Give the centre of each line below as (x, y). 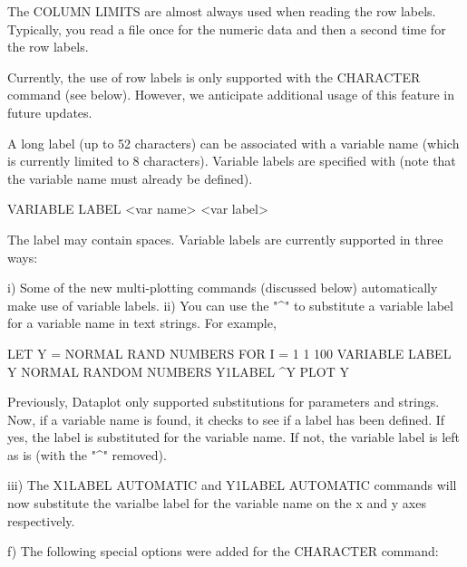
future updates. (50, 112)
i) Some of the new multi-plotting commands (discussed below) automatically (223, 288)
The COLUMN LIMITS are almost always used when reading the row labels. (222, 11)
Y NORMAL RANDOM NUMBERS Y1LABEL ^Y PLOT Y (179, 371)
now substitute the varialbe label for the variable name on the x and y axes (217, 503)
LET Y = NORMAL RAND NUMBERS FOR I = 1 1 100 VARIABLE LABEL (229, 353)
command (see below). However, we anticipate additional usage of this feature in (231, 95)
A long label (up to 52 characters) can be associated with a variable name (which (233, 143)
